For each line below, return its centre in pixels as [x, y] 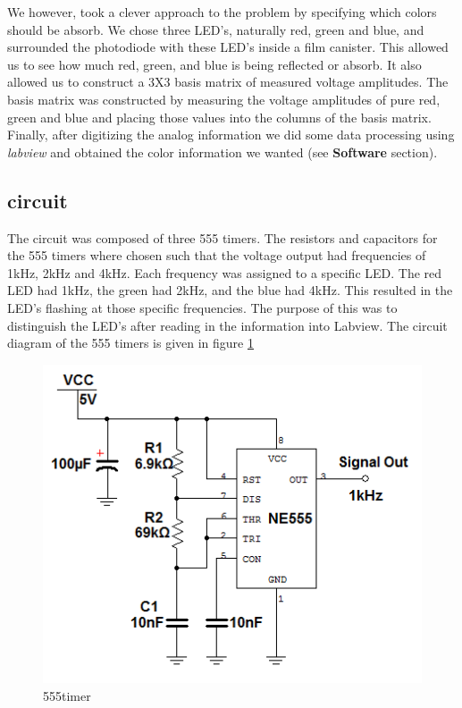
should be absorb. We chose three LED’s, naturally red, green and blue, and [216, 29]
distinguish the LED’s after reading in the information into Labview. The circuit [227, 325]
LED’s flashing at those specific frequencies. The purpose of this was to [202, 307]
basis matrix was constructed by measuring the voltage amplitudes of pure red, [224, 99]
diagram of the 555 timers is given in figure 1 [130, 343]
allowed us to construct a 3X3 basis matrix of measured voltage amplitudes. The [228, 82]
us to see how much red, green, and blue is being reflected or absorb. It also [214, 64]
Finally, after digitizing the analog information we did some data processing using [231, 135]
